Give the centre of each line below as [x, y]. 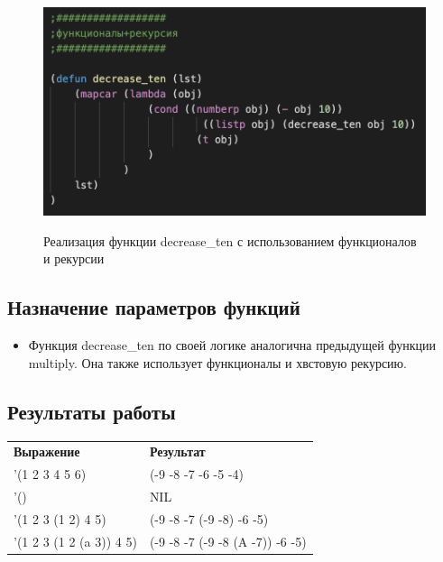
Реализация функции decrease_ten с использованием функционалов [230, 240]
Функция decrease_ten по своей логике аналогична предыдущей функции [232, 345]
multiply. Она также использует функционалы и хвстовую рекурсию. [217, 362]
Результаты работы [92, 411]
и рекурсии [74, 258]
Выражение [47, 451]
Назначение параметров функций [154, 307]
